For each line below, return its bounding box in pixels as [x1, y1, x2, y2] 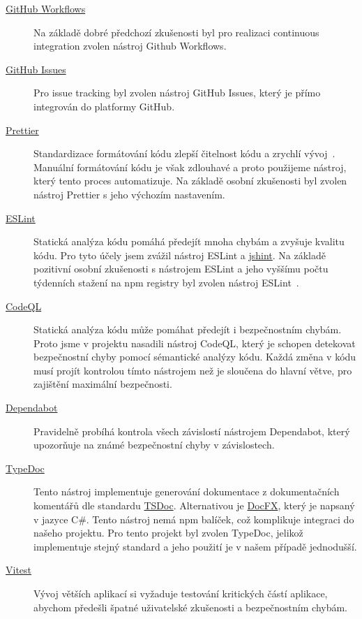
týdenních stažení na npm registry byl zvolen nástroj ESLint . [33, 275, 299, 289]
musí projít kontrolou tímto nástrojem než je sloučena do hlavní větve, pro [33, 363, 352, 377]
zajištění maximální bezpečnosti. [33, 377, 172, 391]
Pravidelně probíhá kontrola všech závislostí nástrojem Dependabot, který [33, 423, 350, 438]
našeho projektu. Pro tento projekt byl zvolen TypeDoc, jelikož [33, 525, 303, 540]
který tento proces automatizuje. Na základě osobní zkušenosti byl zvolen [33, 173, 347, 188]
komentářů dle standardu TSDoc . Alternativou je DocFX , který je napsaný [33, 498, 355, 513]
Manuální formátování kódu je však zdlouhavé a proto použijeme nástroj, [33, 159, 347, 174]
